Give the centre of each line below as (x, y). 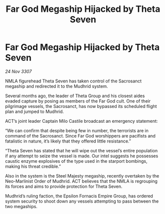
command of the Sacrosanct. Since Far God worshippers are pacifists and (80, 136)
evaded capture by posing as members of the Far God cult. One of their (78, 101)
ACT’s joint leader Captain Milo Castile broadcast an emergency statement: (82, 121)
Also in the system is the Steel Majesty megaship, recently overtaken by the (82, 176)
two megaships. (21, 206)
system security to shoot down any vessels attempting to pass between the (82, 201)
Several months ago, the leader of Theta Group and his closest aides (75, 96)
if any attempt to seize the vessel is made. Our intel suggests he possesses (82, 156)
